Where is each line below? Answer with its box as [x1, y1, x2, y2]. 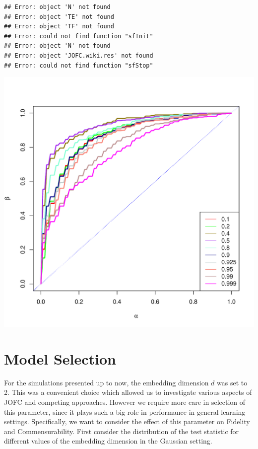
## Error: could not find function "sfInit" [4, 32, 153, 40]
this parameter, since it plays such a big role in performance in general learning [4, 406, 246, 417]
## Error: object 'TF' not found [4, 23, 114, 30]
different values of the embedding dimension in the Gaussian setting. [4, 436, 212, 446]
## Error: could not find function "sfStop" [4, 62, 153, 69]
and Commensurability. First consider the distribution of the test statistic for [4, 426, 239, 436]
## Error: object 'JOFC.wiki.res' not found [4, 52, 153, 59]
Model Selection [4, 348, 116, 369]
